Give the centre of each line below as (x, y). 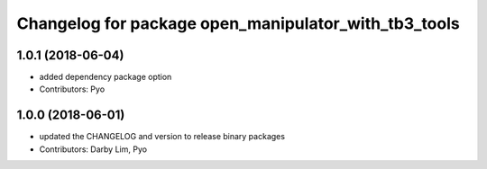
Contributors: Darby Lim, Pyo (93, 149)
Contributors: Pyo (72, 89)
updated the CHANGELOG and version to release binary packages (162, 137)
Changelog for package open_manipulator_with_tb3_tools (238, 23)
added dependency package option (106, 77)
